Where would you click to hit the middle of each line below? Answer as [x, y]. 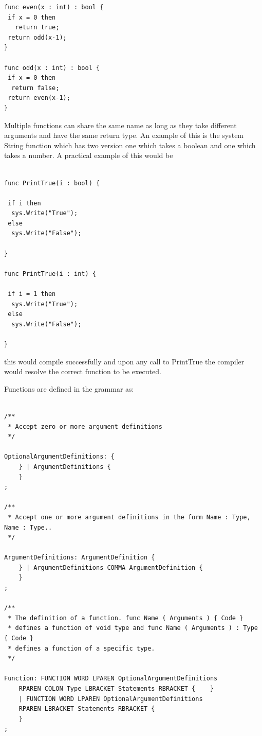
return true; [37, 28]
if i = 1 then [32, 294]
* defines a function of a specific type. [81, 648]
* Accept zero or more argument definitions [85, 426]
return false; [35, 88]
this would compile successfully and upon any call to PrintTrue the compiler [124, 361]
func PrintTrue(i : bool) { [52, 183]
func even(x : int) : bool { [54, 7]
